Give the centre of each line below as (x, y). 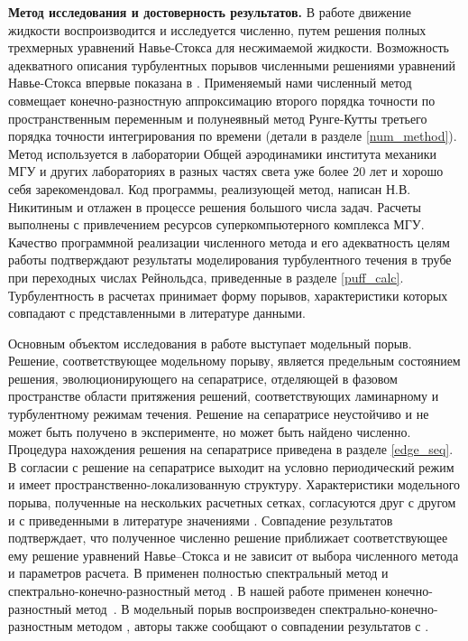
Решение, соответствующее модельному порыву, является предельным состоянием (234, 361)
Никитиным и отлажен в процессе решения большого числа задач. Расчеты (215, 206)
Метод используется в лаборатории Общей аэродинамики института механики (223, 153)
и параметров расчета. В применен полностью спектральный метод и (198, 573)
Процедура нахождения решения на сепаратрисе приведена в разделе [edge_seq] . (231, 449)
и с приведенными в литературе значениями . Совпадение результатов (201, 520)
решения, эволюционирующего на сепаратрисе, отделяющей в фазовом (203, 378)
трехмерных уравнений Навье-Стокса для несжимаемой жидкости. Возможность (229, 47)
